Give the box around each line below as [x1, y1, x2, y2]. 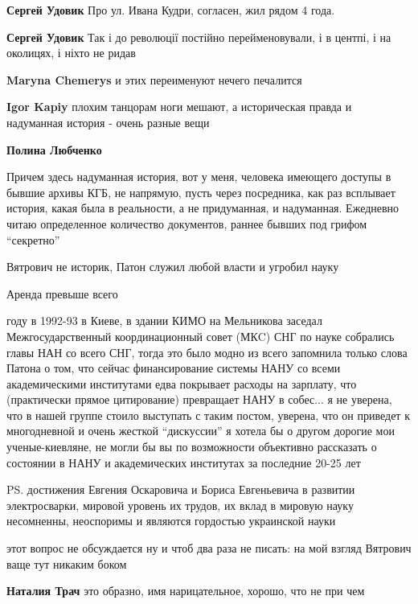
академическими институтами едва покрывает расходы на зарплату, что [6, 375, 357, 392]
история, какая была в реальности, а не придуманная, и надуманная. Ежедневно [6, 199, 400, 216]
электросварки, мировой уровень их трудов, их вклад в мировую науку [6, 496, 354, 513]
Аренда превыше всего [6, 285, 118, 302]
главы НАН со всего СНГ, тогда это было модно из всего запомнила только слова [6, 343, 408, 360]
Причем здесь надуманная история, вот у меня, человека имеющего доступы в [6, 168, 391, 185]
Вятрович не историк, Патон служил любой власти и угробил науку [6, 258, 339, 275]
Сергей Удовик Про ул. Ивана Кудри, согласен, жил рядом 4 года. [6, 2, 335, 18]
